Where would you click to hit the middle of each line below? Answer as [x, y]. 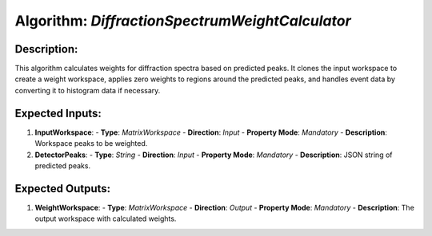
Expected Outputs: [63, 189]
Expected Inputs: [58, 113]
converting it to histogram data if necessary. [88, 90]
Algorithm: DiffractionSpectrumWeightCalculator [183, 21]
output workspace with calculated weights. [106, 218]
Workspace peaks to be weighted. [91, 144]
